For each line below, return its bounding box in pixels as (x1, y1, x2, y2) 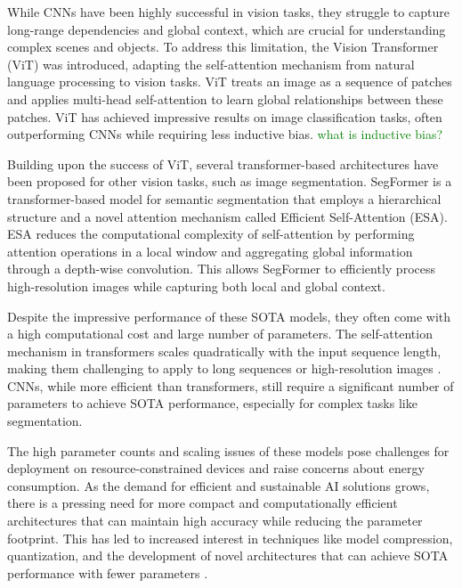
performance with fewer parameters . (7, 563, 208, 582)
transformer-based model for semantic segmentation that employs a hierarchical (7, 189, 442, 208)
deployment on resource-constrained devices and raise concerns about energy (7, 459, 425, 478)
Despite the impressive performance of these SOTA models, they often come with (7, 306, 451, 325)
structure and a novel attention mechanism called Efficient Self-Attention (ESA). (7, 207, 448, 225)
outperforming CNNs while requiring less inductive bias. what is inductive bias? (7, 125, 443, 143)
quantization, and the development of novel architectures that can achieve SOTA (7, 546, 449, 565)
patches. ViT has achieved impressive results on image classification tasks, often (7, 107, 442, 126)
